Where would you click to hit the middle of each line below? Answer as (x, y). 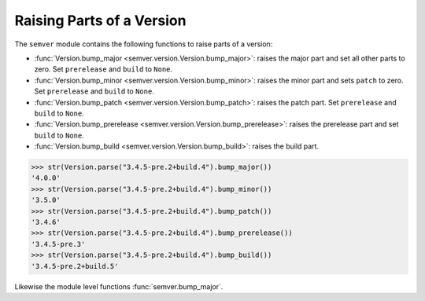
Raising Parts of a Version (100, 20)
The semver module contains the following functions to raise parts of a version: (144, 44)
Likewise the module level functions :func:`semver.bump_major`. (119, 286)
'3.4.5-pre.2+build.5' (75, 266)
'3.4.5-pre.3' (58, 244)
